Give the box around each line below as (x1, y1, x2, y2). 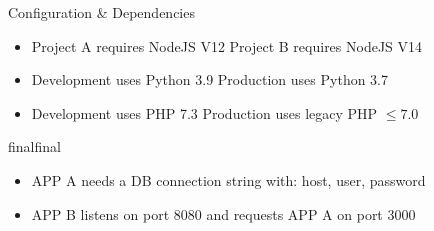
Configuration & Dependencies (8, 2, 195, 22)
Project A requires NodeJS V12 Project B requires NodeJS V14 (31, 35, 423, 56)
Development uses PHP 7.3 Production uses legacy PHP (31, 102, 378, 123)
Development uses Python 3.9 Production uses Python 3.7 (31, 69, 388, 90)
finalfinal (8, 136, 61, 157)
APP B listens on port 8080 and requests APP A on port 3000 (31, 203, 416, 224)
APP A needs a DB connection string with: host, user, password (31, 169, 426, 190)
